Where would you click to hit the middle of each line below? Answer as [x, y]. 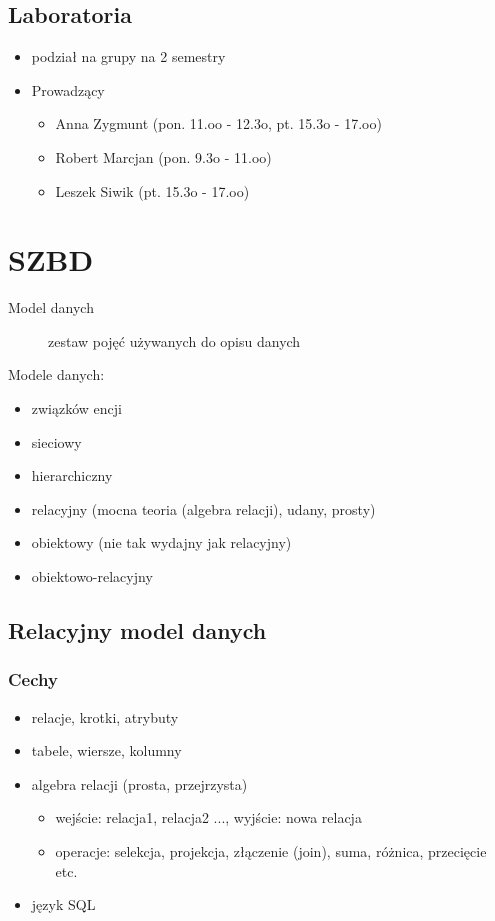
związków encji [76, 408]
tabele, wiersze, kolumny [106, 750]
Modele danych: [56, 374]
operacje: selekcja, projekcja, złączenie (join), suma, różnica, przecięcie [271, 851]
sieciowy [56, 441]
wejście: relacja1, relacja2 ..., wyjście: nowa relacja [208, 817]
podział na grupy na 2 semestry [128, 56]
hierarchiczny [72, 475]
